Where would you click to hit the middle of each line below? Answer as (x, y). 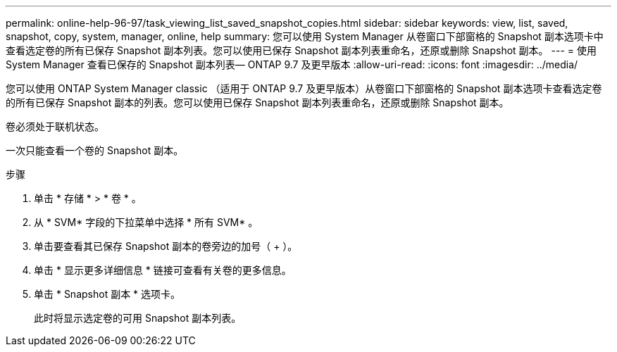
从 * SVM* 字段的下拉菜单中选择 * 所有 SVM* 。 (146, 222)
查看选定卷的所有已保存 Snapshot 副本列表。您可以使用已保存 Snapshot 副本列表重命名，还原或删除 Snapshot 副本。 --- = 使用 (301, 50)
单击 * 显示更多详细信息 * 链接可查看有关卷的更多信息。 (163, 270)
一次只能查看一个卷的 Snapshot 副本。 (95, 150)
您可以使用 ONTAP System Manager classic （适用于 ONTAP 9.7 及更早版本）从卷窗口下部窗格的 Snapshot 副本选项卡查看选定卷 (304, 88)
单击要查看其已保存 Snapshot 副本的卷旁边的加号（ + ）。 (166, 246)
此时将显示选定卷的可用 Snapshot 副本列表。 (138, 318)
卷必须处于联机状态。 (55, 126)
